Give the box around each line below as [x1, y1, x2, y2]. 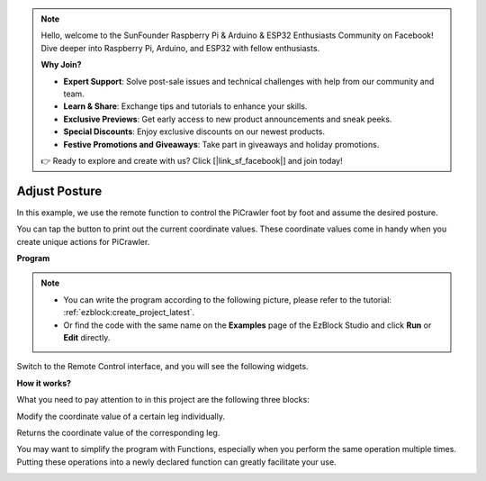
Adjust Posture [16, 183, 103, 198]
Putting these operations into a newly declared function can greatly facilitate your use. [16, 456, 337, 467]
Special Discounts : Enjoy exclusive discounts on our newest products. [63, 126, 326, 137]
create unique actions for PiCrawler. [16, 236, 150, 247]
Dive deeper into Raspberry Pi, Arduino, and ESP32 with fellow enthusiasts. [40, 42, 320, 53]
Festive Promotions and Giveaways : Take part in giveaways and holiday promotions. [63, 139, 380, 150]
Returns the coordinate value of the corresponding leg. [16, 427, 220, 438]
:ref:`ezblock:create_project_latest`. [63, 307, 195, 318]
